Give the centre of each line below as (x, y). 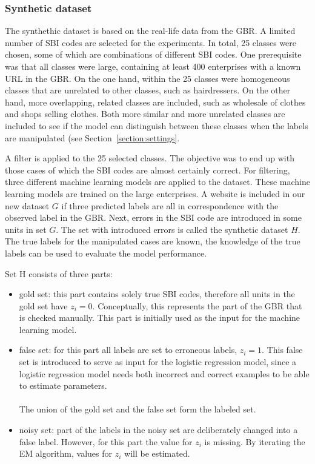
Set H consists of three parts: (59, 273)
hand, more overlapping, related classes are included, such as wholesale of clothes (155, 102)
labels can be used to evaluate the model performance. (106, 253)
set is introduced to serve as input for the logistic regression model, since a (158, 362)
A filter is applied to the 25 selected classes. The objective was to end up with (150, 158)
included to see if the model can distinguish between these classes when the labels (157, 125)
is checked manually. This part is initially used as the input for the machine (160, 318)
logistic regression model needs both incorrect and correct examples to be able (164, 373)
